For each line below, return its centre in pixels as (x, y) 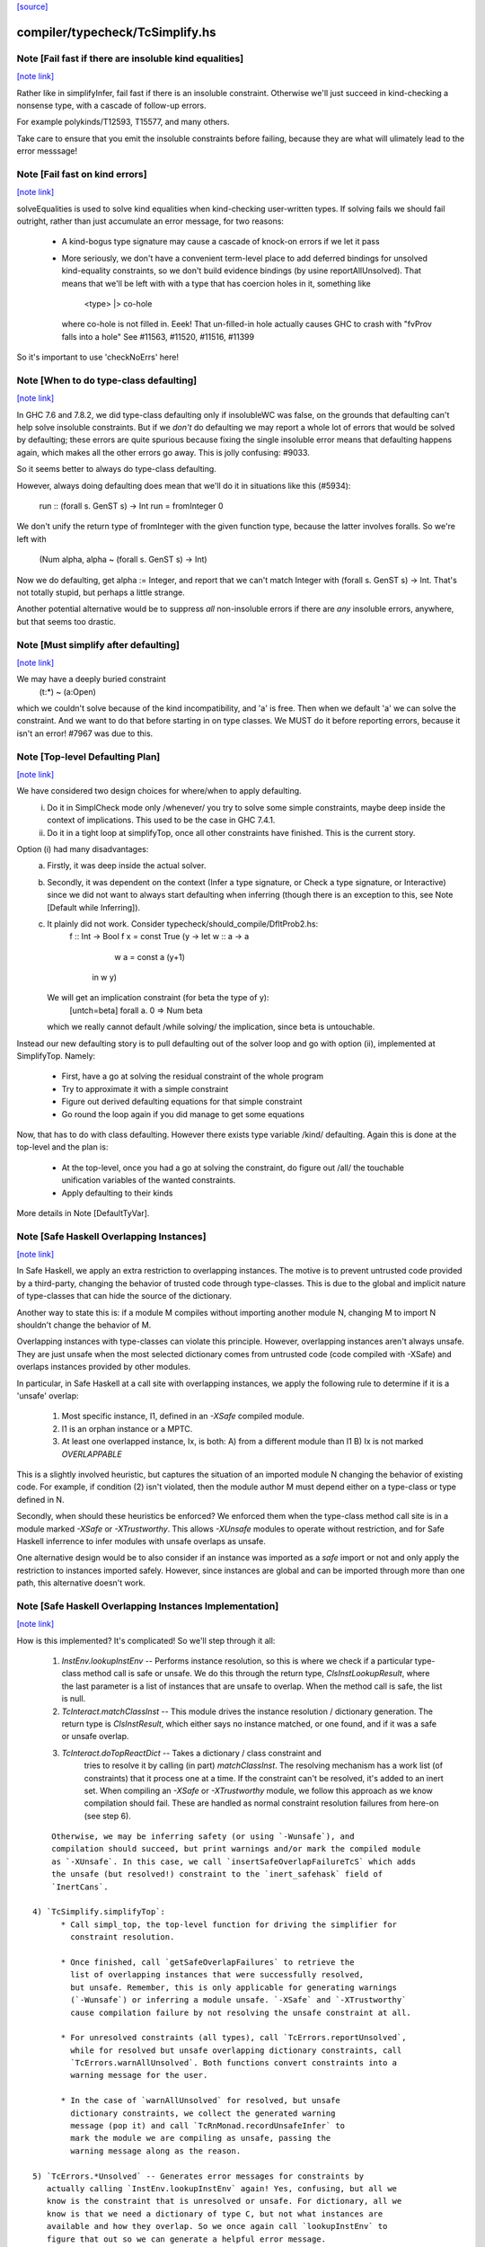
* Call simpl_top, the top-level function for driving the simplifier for (229, 1924)
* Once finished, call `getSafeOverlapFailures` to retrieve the (207, 1962)
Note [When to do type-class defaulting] (107, 380)
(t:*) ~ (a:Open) (67, 691)
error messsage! (47, 151)
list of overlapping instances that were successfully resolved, (217, 1975)
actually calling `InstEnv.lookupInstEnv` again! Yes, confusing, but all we (222, 2189)
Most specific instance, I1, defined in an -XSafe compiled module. (183, 1417)
